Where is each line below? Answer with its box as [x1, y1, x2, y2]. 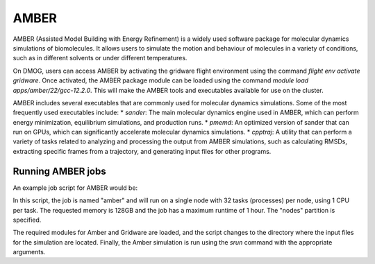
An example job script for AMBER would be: [12, 184, 138, 192]
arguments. [12, 248, 46, 256]
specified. [12, 215, 42, 224]
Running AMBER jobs [12, 165, 107, 177]
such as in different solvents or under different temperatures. [12, 54, 187, 62]
